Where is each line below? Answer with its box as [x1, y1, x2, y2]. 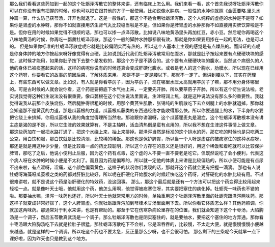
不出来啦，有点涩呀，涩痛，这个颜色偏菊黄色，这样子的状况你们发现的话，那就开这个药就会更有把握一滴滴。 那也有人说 [9, 164, 261, 170]
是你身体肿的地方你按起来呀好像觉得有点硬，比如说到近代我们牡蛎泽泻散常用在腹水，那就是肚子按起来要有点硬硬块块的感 [9, 50, 264, 56]
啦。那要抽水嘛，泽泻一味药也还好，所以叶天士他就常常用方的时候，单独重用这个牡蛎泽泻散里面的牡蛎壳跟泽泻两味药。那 [9, 193, 264, 199]
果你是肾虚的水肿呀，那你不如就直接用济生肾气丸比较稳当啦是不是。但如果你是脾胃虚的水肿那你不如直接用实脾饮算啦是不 [9, 22, 264, 28]
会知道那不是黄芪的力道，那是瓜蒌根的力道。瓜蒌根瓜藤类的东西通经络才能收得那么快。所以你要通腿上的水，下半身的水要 [9, 107, 264, 113]
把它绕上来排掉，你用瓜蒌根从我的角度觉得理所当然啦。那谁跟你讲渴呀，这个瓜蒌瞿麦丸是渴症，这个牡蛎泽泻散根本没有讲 [9, 114, 264, 120]
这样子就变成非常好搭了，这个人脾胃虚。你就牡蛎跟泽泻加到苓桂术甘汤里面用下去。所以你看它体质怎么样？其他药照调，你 [9, 200, 264, 206]
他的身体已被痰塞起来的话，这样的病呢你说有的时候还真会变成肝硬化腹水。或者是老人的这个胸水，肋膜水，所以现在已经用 [9, 65, 264, 71]
